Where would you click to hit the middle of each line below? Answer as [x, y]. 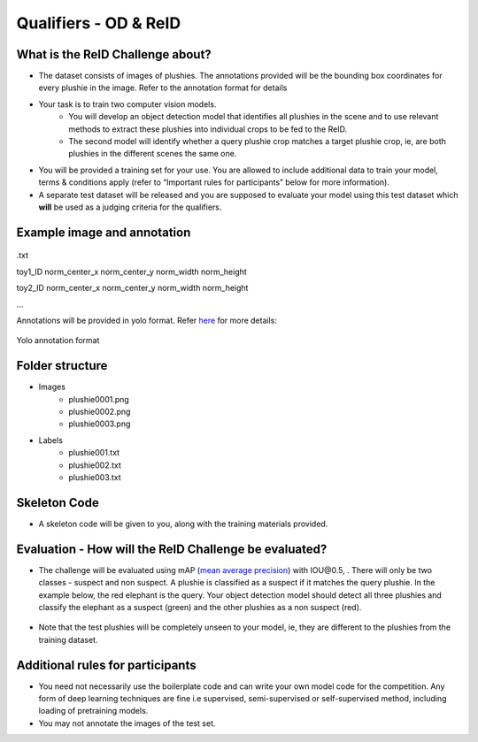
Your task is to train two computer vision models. [127, 104]
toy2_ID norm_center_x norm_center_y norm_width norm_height [132, 288]
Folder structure [62, 366]
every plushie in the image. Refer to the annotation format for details [163, 88]
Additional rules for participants [106, 665]
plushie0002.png [100, 412]
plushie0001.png [99, 399]
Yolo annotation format [58, 340]
